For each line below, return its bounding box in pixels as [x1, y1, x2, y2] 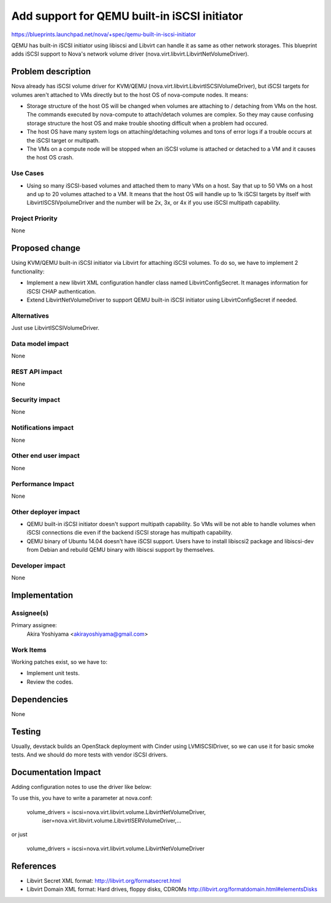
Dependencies [11, 694, 69, 704]
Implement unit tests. [26, 669, 80, 677]
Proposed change [11, 243, 81, 254]
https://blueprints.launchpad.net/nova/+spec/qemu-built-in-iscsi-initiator [11, 31, 196, 38]
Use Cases [11, 169, 44, 178]
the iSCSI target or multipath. [26, 137, 101, 144]
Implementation [11, 590, 74, 601]
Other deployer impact [11, 508, 80, 516]
